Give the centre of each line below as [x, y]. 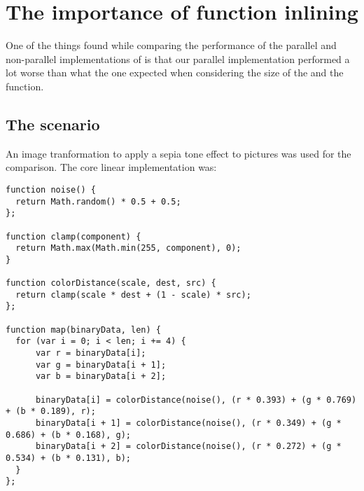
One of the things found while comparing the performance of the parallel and [171, 45]
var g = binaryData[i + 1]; [101, 365]
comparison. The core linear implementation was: [111, 167]
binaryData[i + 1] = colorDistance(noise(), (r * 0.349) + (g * [188, 423]
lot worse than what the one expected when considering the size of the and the [175, 72]
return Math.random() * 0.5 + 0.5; [98, 201]
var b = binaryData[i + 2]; [101, 376]
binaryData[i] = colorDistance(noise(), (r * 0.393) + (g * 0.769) [196, 400]
